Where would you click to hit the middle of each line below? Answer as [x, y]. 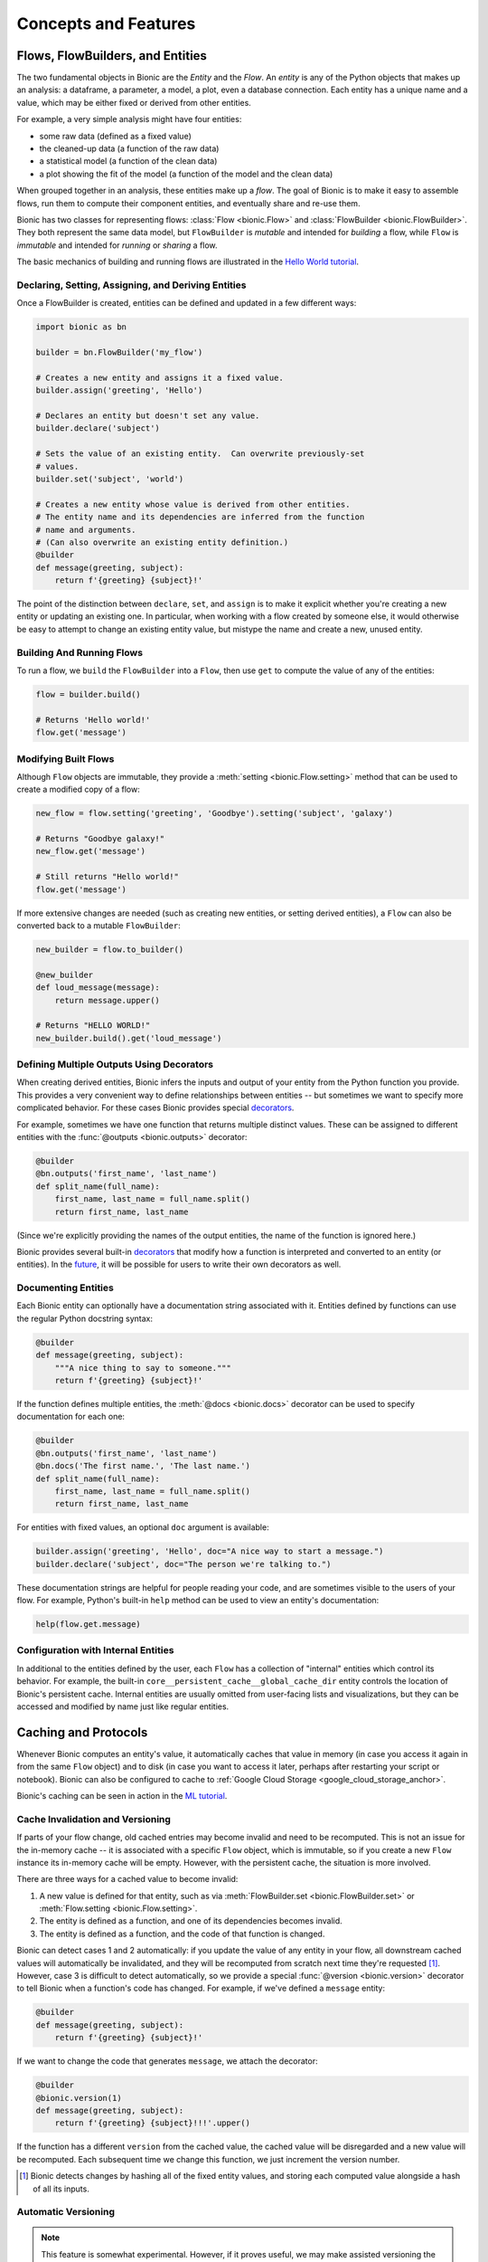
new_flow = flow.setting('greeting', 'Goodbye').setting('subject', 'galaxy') [214, 813]
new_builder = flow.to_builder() [110, 949]
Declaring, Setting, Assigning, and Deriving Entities [131, 285]
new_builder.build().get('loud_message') [129, 1038]
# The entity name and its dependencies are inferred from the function [200, 517]
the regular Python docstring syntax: [85, 1318]
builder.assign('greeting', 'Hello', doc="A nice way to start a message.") [210, 1551]
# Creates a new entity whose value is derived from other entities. [193, 504]
